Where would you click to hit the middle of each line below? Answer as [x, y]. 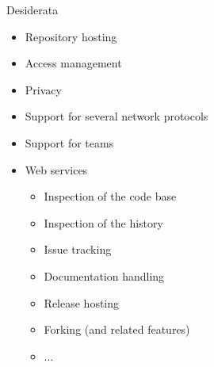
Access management [73, 63]
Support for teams [69, 142]
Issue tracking [78, 249]
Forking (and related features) [117, 329]
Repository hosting [71, 36]
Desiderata [32, 10]
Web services [56, 169]
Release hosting [82, 302]
